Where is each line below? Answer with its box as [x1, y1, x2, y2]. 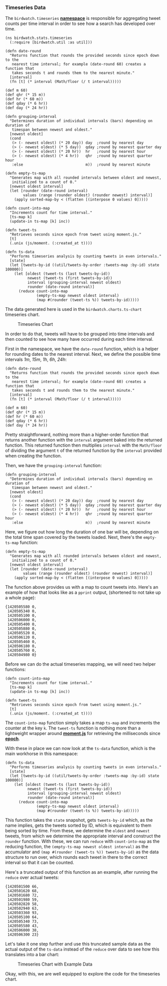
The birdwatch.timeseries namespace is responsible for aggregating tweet [5, 15, 161, 21]
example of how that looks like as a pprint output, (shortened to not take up [5, 589, 161, 595]
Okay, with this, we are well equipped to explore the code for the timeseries [5, 971, 161, 977]
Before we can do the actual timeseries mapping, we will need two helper [5, 661, 156, 667]
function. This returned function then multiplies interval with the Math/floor [5, 442, 162, 448]
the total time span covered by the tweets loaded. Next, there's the [5, 534, 143, 540]
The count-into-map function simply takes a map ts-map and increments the [5, 720, 161, 726]
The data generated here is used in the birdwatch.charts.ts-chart [5, 306, 142, 312]
